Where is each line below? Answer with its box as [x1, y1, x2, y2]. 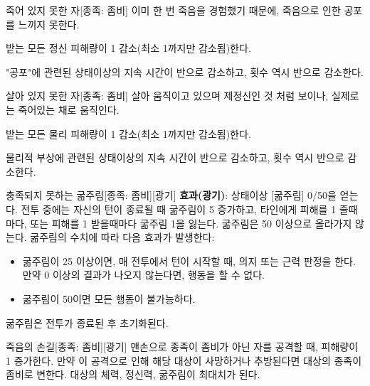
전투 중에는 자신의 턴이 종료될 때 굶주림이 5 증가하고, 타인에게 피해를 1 [21, 201, 337, 216]
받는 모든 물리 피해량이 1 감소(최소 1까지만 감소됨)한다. [6, 126, 251, 141]
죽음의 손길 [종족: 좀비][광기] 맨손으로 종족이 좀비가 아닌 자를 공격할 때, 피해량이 [6, 339, 359, 354]
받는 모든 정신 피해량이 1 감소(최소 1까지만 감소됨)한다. [6, 41, 251, 55]
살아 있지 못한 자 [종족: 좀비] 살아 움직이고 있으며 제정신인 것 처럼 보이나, [6, 88, 329, 103]
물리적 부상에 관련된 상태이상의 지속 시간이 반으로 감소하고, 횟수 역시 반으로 [6, 150, 344, 165]
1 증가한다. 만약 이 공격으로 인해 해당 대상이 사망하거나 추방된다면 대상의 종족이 [6, 353, 362, 368]
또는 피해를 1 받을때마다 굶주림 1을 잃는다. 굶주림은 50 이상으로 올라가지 [30, 215, 352, 230]
